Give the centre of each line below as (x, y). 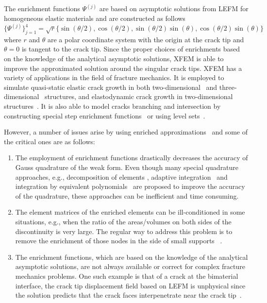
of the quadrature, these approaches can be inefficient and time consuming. (127, 195)
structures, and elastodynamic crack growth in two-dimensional (139, 96)
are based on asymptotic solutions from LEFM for (174, 8)
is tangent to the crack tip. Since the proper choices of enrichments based (131, 49)
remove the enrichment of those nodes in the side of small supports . (119, 241)
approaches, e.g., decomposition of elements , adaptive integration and (121, 177)
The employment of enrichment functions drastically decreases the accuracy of (132, 158)
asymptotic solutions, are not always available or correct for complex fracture (130, 266)
